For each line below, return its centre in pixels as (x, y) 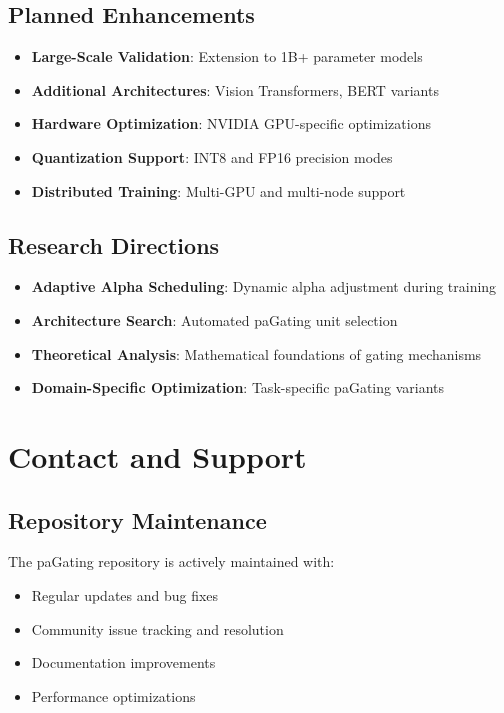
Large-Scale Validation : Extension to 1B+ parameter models (227, 56)
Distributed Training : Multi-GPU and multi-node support (218, 190)
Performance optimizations (113, 695)
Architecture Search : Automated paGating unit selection (214, 319)
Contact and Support (157, 455)
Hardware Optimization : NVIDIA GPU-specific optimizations (231, 123)
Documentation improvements (123, 662)
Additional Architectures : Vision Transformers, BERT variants (235, 89)
